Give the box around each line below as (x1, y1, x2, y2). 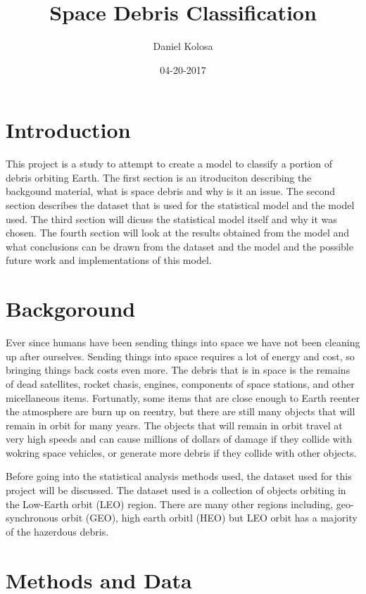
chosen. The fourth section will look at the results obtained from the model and (6, 225, 350, 240)
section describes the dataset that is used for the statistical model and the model (6, 198, 355, 213)
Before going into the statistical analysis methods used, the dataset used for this (6, 469, 352, 484)
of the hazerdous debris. (6, 524, 109, 538)
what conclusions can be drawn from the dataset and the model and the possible (6, 239, 353, 253)
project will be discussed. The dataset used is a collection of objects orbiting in (6, 483, 346, 498)
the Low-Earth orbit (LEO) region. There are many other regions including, (6, 496, 334, 511)
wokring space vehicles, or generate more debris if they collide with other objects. (6, 445, 357, 460)
